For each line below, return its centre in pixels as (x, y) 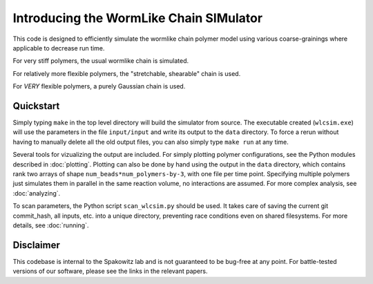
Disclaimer (36, 245)
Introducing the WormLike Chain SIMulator (137, 18)
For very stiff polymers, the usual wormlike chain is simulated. (101, 61)
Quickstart (36, 106)
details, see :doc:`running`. (51, 225)
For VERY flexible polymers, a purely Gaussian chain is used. (99, 86)
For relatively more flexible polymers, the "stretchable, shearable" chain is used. (127, 73)
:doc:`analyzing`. (37, 193)
